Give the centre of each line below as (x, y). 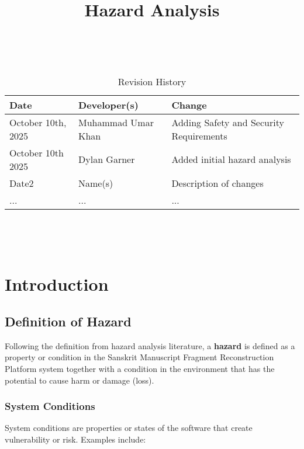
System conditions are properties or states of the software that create (129, 428)
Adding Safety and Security (228, 122)
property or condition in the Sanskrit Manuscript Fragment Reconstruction (139, 357)
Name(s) (96, 183)
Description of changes (217, 183)
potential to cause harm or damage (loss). (80, 380)
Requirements (199, 135)
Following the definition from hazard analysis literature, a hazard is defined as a (150, 345)
